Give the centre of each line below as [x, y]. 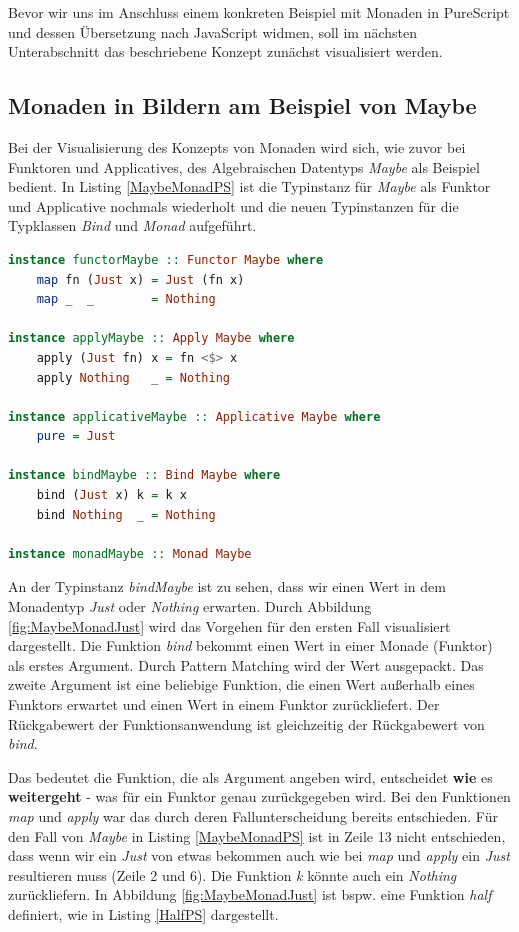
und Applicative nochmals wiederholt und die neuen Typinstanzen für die [233, 205]
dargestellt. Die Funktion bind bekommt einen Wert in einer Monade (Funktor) [250, 645]
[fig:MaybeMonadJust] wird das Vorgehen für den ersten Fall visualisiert [229, 625]
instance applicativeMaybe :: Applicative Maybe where [194, 416]
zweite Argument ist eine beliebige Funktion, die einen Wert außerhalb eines [241, 684]
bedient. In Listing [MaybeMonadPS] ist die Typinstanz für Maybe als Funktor [249, 186]
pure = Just [76, 436]
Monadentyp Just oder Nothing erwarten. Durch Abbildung [190, 606]
